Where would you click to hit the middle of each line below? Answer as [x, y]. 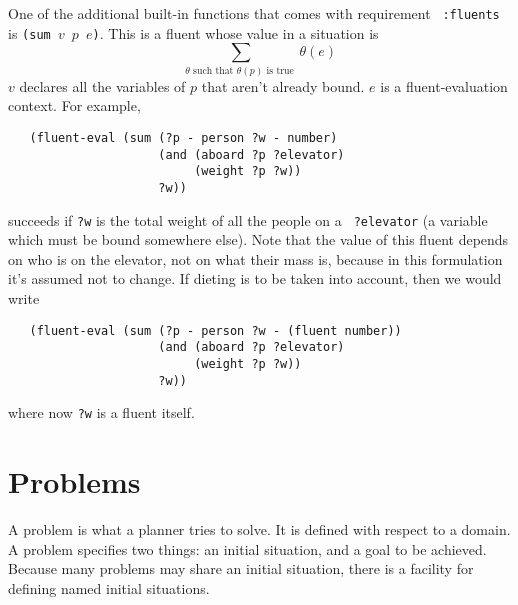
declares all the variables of [102, 85]
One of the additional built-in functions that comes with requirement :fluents [254, 13]
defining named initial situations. [109, 587]
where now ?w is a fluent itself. [101, 412]
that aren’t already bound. [283, 85]
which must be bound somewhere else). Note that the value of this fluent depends [258, 239]
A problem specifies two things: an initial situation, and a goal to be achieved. [247, 548]
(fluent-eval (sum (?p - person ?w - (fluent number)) [215, 330]
